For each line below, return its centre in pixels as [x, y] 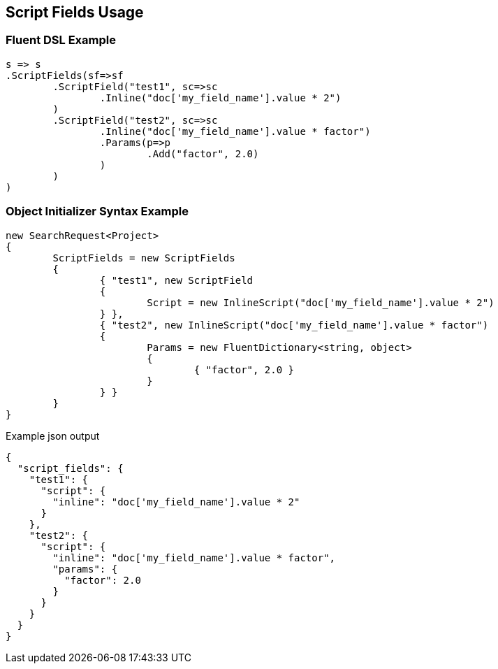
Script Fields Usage [75, 12]
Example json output [53, 436]
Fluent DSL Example [61, 40]
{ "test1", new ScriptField [176, 280]
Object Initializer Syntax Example [97, 211]
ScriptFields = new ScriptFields [144, 258]
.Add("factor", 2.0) [203, 153]
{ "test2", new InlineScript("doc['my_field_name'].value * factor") [294, 325]
